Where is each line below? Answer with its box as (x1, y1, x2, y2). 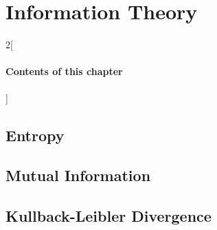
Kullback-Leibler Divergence (5, 205, 212, 227)
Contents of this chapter (5, 64, 123, 79)
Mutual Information (5, 165, 151, 186)
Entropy (5, 124, 65, 145)
